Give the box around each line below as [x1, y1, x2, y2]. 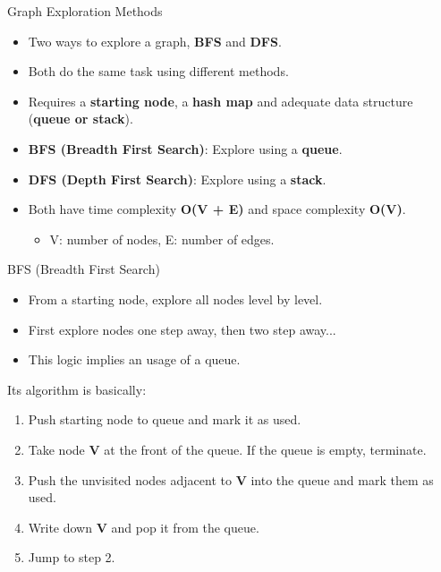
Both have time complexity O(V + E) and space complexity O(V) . [28, 200, 406, 218]
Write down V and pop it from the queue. [28, 517, 259, 536]
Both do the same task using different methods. [28, 62, 289, 81]
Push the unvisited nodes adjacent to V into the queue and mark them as [28, 470, 434, 489]
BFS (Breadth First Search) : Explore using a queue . [28, 139, 343, 158]
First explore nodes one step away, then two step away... [28, 320, 336, 338]
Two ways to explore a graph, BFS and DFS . [28, 31, 282, 50]
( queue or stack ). [28, 109, 133, 128]
